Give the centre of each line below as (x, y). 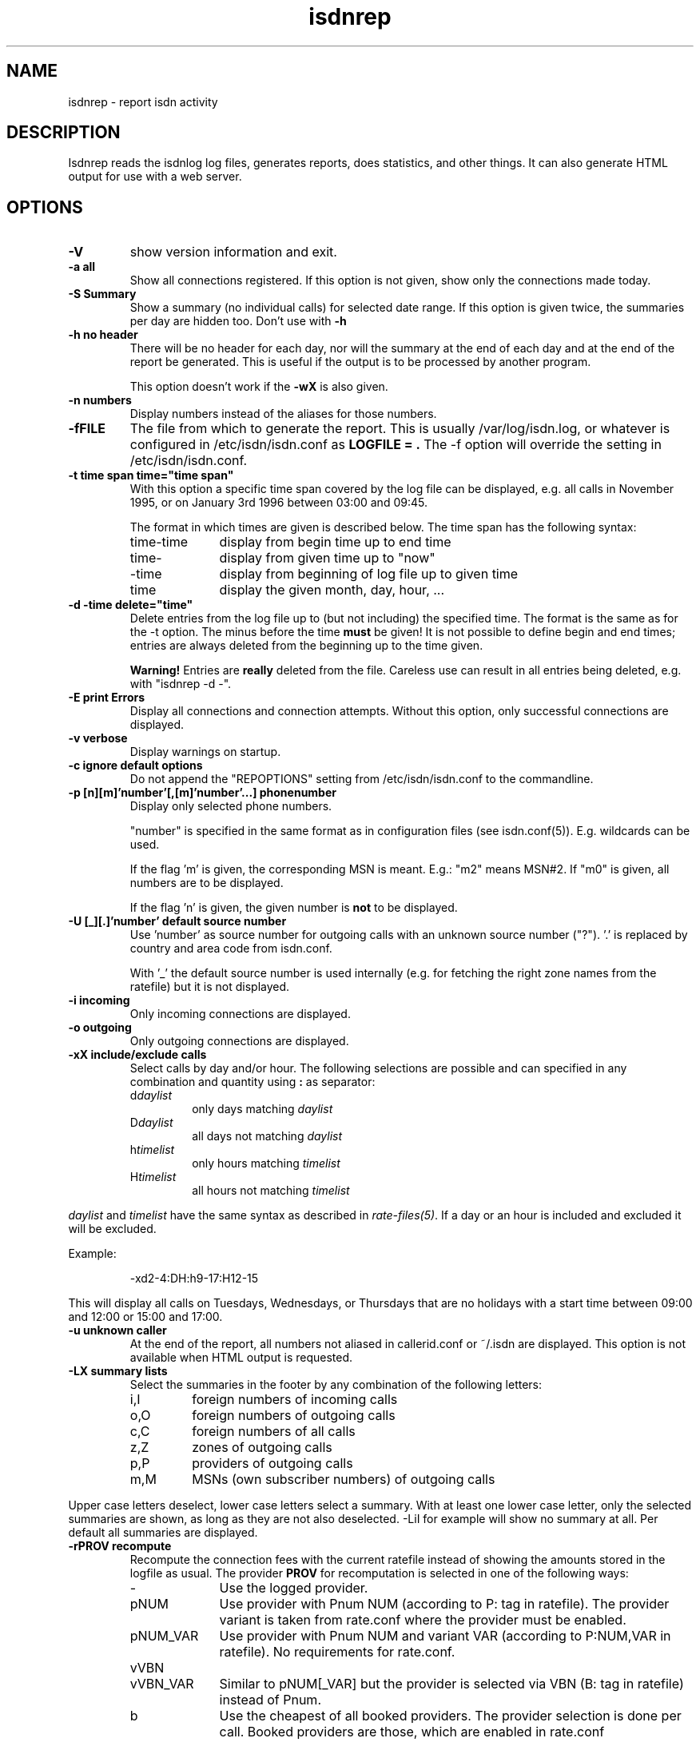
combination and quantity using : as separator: (253, 1082)
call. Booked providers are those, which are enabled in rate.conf (412, 1732)
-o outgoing (100, 1028)
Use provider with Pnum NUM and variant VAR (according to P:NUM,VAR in (445, 1636)
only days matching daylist (262, 1109)
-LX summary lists (118, 1371)
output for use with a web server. (155, 177)
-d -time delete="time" (131, 605)
